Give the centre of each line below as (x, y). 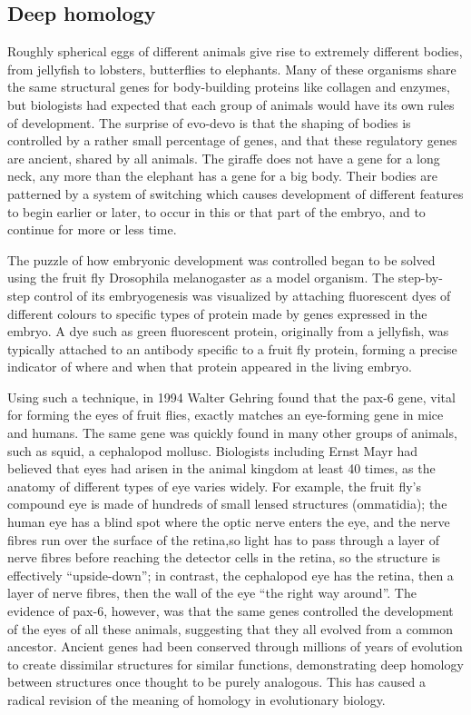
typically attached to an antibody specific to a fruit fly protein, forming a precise (232, 348)
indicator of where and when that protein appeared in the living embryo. (210, 367)
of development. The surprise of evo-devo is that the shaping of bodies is (209, 122)
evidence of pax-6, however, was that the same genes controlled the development (231, 611)
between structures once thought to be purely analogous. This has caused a (217, 682)
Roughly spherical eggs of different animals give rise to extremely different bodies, (235, 51)
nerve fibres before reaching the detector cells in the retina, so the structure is (224, 557)
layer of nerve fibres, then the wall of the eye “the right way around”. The (212, 593)
